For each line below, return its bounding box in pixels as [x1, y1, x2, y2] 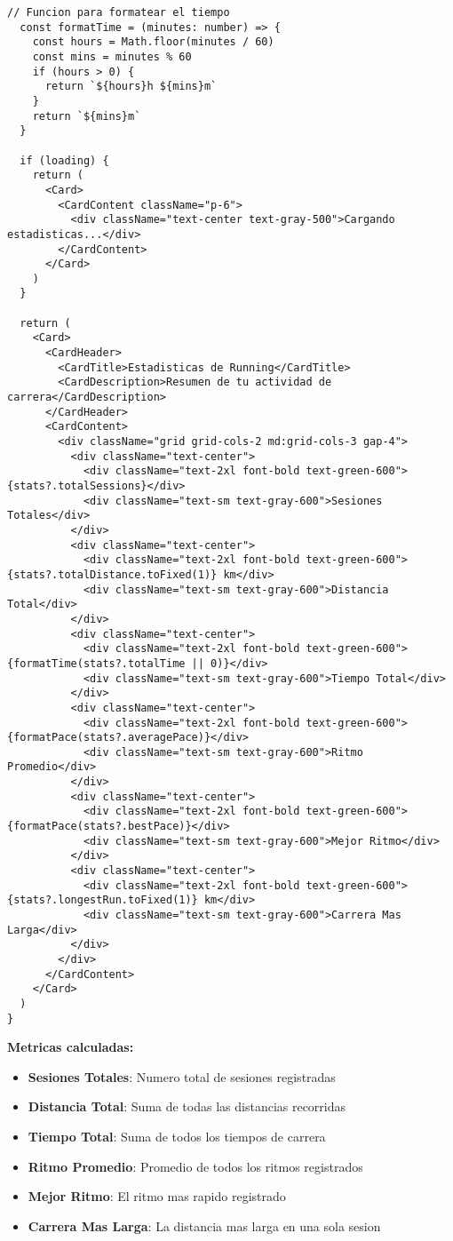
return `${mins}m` [32, 109, 141, 123]
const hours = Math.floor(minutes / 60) [32, 36, 274, 49]
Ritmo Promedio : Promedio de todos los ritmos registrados [28, 1157, 363, 1175]
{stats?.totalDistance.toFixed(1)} [7, 568, 218, 581]
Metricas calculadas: [7, 1038, 134, 1056]
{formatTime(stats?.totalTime [7, 656, 186, 670]
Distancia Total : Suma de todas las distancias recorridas [28, 1097, 346, 1116]
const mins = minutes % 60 [32, 50, 192, 63]
